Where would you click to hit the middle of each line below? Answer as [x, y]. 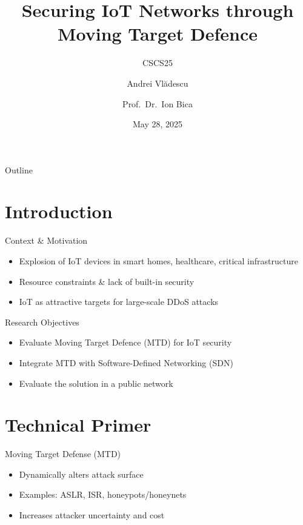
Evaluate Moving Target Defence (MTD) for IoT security [125, 342]
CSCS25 [158, 63]
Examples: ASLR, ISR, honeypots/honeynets [103, 494]
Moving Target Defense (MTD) [63, 454]
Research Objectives [42, 322]
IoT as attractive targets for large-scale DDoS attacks [119, 302]
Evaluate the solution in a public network [96, 383]
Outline [19, 169]
